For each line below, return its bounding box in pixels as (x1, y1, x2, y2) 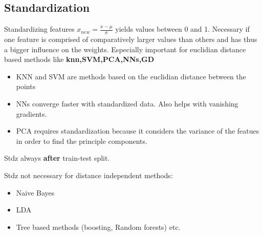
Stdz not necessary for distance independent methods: (4, 169, 173, 180)
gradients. (16, 108, 47, 119)
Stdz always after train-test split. (4, 153, 110, 163)
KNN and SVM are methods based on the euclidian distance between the (16, 71, 246, 81)
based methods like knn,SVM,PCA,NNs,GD (4, 54, 155, 65)
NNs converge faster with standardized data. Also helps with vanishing (16, 98, 238, 109)
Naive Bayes (16, 187, 55, 198)
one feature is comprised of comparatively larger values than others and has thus (4, 34, 257, 45)
